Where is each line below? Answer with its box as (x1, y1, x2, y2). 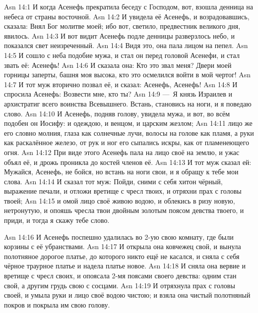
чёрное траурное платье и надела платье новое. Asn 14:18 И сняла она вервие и (4, 261, 246, 271)
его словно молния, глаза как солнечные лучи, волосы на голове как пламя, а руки (4, 127, 254, 138)
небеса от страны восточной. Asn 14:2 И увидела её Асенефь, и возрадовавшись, (4, 11, 250, 21)
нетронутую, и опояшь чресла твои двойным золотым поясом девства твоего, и (4, 205, 244, 215)
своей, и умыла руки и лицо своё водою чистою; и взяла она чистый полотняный (4, 290, 251, 300)
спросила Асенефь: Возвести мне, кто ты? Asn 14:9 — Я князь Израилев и (4, 89, 233, 99)
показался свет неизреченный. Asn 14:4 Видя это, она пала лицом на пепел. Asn (4, 40, 248, 51)
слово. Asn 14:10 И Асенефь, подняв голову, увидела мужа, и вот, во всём (4, 108, 230, 118)
